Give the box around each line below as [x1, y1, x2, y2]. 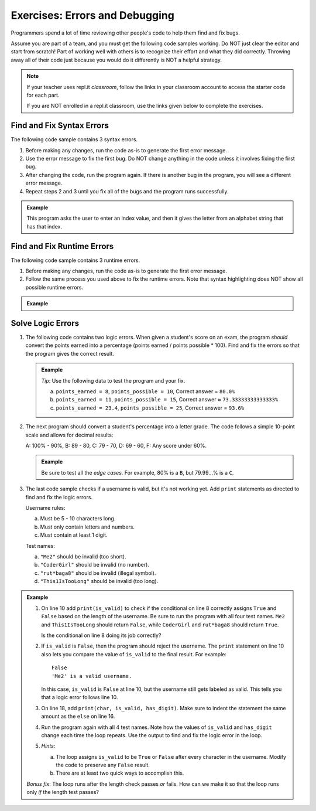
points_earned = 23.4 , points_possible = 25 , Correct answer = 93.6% [56, 404, 245, 411]
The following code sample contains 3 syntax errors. [11, 136, 138, 143]
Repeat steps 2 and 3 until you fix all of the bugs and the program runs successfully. [25, 188, 229, 195]
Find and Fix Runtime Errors [11, 241, 114, 251]
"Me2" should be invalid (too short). [40, 553, 126, 560]
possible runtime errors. [25, 284, 84, 291]
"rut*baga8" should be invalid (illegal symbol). [40, 569, 156, 577]
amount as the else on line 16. [41, 713, 115, 720]
